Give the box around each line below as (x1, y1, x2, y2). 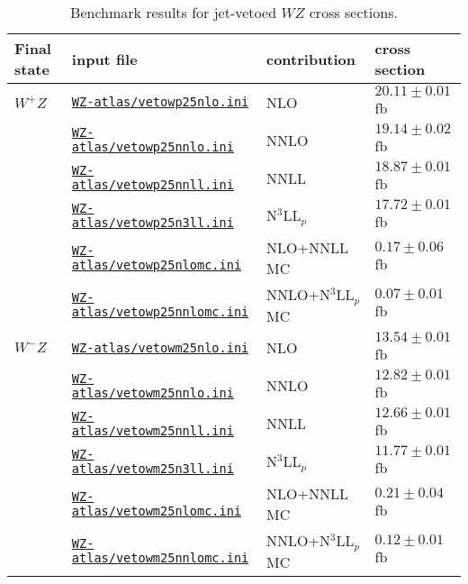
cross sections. (309, 2, 398, 23)
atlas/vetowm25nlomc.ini (71, 503, 242, 518)
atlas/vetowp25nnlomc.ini (71, 305, 249, 320)
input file (71, 48, 138, 69)
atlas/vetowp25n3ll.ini (71, 215, 234, 230)
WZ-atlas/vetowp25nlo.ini (71, 95, 249, 109)
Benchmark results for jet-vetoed (70, 2, 277, 23)
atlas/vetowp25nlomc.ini (71, 258, 242, 272)
